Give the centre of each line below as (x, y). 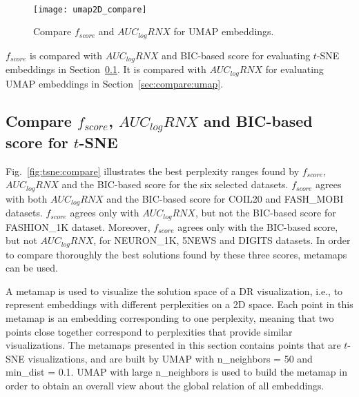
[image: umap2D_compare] (90, 9)
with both (27, 198)
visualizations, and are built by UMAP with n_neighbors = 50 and (170, 358)
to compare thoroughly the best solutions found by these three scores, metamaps (176, 254)
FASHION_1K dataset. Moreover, (78, 226)
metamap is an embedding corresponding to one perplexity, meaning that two (170, 317)
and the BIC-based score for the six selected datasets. (175, 184)
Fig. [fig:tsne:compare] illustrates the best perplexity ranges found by (153, 171)
